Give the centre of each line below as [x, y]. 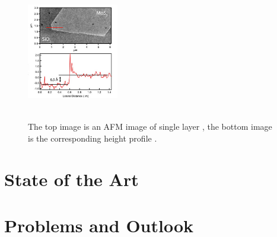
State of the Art [71, 179]
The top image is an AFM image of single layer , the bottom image [150, 126]
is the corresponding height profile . [93, 138]
